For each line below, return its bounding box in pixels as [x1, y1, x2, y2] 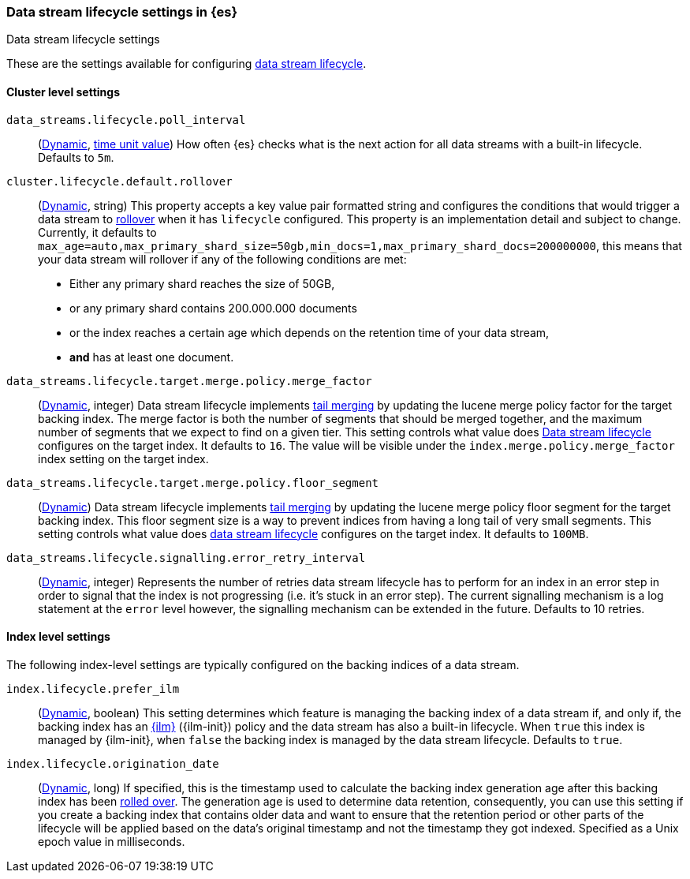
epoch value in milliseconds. [38, 834, 185, 848]
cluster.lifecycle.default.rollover [6, 174, 233, 188]
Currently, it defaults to [38, 225, 157, 239]
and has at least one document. [69, 350, 234, 364]
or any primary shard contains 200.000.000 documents [69, 301, 357, 315]
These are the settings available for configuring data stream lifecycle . [6, 57, 367, 71]
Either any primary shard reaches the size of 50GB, [69, 276, 335, 290]
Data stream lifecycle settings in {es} [6, 4, 238, 20]
